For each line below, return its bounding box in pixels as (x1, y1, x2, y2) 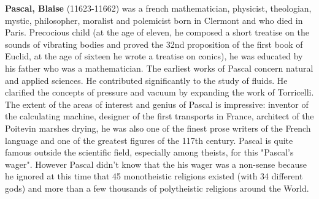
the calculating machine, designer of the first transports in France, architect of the (5, 110, 314, 122)
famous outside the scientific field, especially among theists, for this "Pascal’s (5, 146, 294, 159)
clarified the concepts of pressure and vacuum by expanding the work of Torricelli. (5, 86, 314, 99)
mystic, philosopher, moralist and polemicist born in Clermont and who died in (5, 13, 303, 26)
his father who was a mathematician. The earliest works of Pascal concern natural (5, 61, 313, 74)
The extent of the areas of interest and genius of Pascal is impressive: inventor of (5, 97, 309, 110)
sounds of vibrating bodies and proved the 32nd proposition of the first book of (5, 37, 303, 50)
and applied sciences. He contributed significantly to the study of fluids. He (5, 73, 288, 86)
